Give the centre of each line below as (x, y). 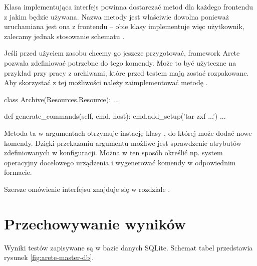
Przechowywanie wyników (95, 223)
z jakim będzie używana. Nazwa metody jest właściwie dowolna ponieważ (116, 16)
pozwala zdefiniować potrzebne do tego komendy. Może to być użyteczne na (120, 62)
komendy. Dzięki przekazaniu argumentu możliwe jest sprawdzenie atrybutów (123, 143)
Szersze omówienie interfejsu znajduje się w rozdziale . (87, 189)
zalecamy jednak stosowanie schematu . (64, 36)
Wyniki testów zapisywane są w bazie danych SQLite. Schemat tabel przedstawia (128, 247)
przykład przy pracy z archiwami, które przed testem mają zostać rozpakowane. (126, 72)
